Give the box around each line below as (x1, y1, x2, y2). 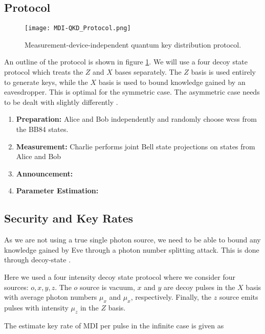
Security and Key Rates (4, 210, 134, 226)
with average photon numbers (4, 292, 97, 302)
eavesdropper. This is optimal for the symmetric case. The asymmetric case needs (4, 86, 260, 97)
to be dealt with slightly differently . (4, 96, 118, 107)
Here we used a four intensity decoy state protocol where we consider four (4, 271, 235, 282)
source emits (219, 292, 258, 302)
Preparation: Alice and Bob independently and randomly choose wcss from (16, 114, 257, 124)
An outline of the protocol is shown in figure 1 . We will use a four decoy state (4, 56, 248, 67)
